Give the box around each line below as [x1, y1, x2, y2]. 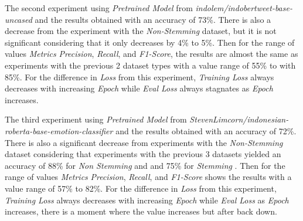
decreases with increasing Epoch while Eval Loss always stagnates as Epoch [5, 82, 273, 94]
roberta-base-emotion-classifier [5, 124, 113, 137]
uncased [5, 13, 32, 25]
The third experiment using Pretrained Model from [5, 113, 187, 125]
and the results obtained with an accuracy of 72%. [115, 124, 297, 137]
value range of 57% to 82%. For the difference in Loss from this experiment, [5, 182, 277, 194]
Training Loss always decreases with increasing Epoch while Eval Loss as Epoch [5, 193, 289, 206]
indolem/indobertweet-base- [195, 2, 292, 13]
